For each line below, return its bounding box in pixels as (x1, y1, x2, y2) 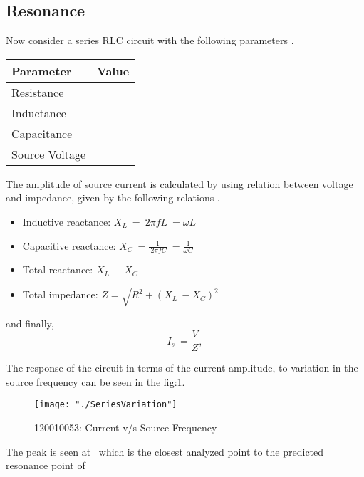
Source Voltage (11, 145, 86, 162)
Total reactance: (22, 262, 93, 277)
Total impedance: (22, 287, 98, 302)
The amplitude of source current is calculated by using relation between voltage (6, 176, 353, 191)
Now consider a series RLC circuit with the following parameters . (6, 33, 294, 48)
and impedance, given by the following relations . (6, 190, 220, 205)
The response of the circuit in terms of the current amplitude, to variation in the (6, 360, 358, 375)
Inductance (11, 104, 66, 121)
